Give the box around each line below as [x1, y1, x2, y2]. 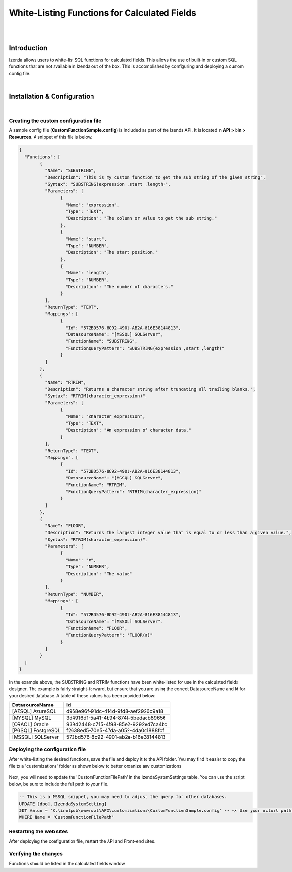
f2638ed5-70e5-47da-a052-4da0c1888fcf [66, 727, 164, 734]
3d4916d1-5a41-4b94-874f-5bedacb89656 [66, 714, 166, 721]
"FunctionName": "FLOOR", [65, 625, 128, 631]
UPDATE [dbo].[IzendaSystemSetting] [19, 801, 107, 807]
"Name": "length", [65, 270, 109, 276]
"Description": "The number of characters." [65, 284, 174, 290]
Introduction [9, 44, 48, 52]
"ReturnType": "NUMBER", [44, 591, 104, 597]
